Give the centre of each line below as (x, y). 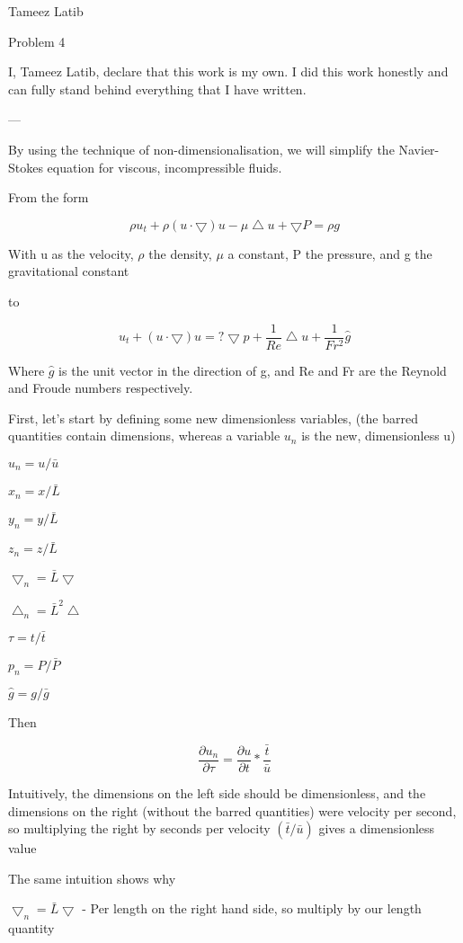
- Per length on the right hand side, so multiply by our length (252, 908)
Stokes (26, 167)
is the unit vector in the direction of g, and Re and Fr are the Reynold (253, 370)
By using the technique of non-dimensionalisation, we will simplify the (201, 149)
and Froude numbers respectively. (101, 388)
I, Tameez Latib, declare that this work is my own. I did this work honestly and (228, 71)
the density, (180, 253)
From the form (49, 197)
